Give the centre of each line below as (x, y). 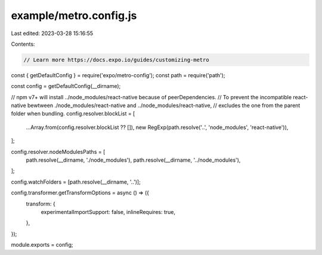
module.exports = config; (42, 245)
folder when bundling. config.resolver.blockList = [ (73, 114)
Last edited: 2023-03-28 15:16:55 (52, 33)
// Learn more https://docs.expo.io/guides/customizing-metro (116, 60)
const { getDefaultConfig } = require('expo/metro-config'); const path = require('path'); (118, 75)
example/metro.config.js (74, 15)
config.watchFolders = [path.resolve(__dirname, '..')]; (76, 182)
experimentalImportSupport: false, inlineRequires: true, (108, 212)
